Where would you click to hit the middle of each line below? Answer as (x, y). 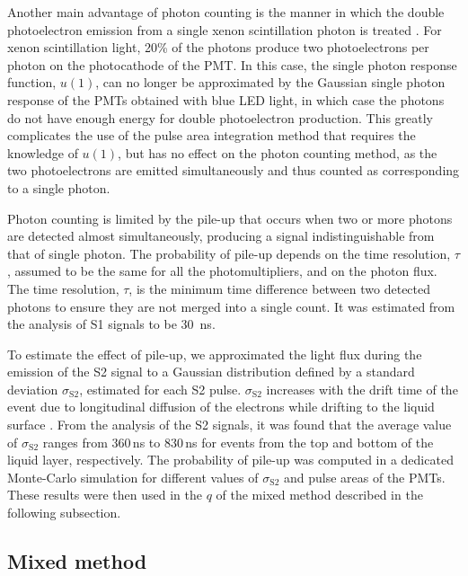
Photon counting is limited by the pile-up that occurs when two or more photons (230, 218)
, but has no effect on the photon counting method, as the (278, 152)
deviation (33, 389)
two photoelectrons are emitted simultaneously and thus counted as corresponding (234, 170)
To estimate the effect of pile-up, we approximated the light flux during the (215, 354)
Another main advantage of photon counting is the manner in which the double (226, 12)
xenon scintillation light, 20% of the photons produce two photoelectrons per (218, 47)
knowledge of (43, 152)
